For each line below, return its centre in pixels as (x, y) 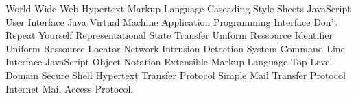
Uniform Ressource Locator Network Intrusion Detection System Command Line (175, 48)
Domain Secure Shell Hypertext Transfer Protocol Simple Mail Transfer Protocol (176, 75)
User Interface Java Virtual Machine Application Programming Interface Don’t (171, 21)
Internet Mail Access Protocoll (70, 88)
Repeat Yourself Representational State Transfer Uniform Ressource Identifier (169, 35)
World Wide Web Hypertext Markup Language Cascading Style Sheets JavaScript (178, 8)
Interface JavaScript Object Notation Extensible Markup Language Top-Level (169, 62)
